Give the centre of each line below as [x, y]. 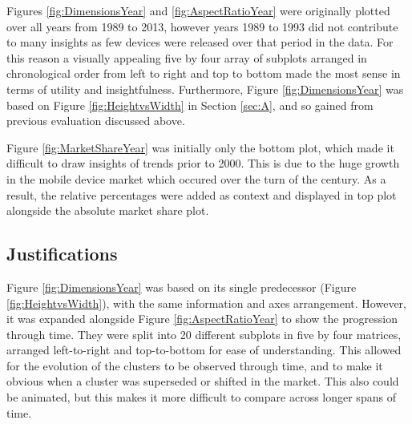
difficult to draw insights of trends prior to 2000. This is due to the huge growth [203, 163]
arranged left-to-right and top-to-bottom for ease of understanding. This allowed [204, 350]
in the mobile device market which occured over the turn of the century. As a [196, 178]
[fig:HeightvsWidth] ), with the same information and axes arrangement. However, [206, 303]
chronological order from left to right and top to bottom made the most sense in [204, 73]
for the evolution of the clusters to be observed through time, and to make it [195, 365]
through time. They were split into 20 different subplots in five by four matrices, [204, 334]
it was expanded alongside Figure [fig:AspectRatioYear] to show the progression [202, 319]
